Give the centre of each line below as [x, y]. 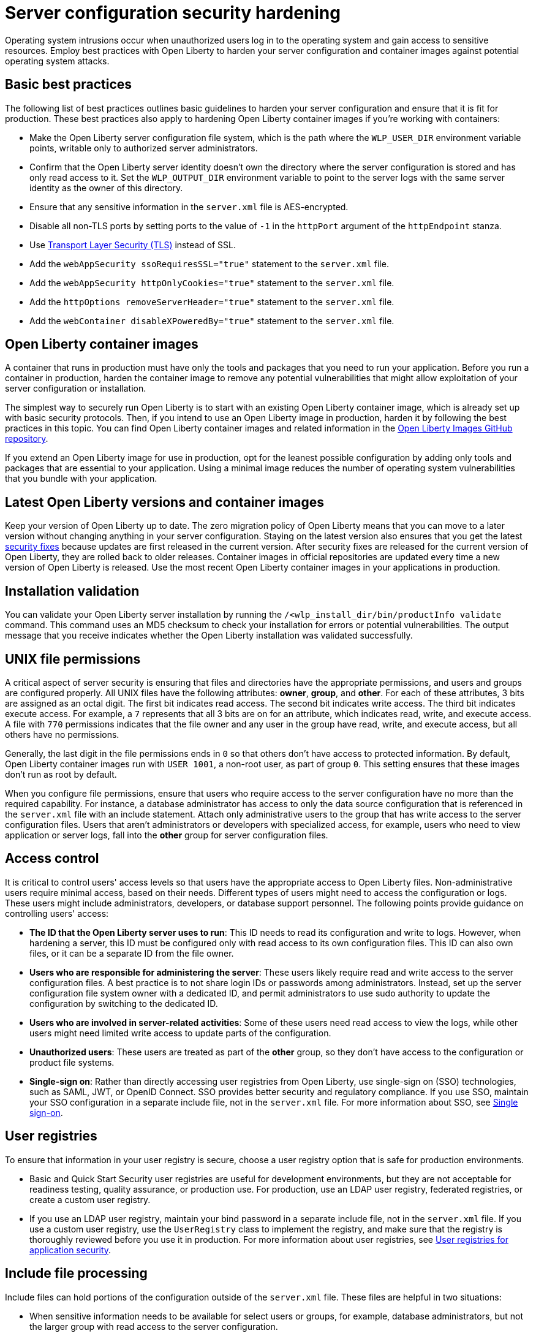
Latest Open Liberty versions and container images [165, 502]
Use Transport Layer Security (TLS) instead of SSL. [133, 245]
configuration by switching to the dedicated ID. [124, 1003]
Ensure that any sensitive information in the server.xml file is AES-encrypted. [189, 207]
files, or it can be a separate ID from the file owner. [132, 953]
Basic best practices [69, 85]
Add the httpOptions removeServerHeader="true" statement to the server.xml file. [212, 302]
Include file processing [76, 1273]
